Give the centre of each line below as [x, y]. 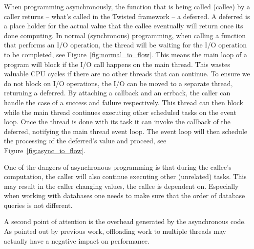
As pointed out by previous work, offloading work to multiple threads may [115, 231]
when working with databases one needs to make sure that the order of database [125, 195]
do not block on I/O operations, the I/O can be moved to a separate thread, [118, 83]
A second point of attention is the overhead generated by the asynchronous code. [125, 221]
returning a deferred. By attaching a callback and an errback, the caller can [117, 93]
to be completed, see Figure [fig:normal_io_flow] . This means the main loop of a [126, 54]
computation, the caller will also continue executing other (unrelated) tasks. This [125, 176]
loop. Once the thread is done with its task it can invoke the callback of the [117, 122]
